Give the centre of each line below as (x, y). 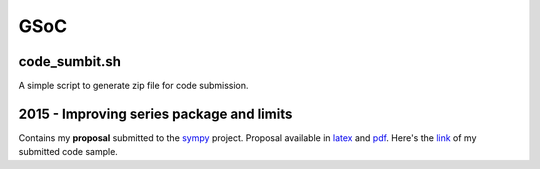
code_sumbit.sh (70, 61)
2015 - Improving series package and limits (155, 113)
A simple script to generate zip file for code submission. (133, 86)
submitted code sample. (68, 152)
